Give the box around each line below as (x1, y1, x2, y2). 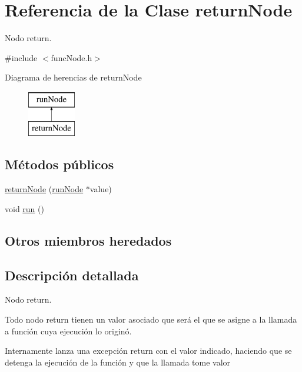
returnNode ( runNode (5, 183, 84, 195)
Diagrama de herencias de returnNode (5, 71, 142, 83)
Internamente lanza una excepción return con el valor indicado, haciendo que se (5, 344, 292, 357)
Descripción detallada (5, 266, 139, 284)
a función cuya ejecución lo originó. (5, 324, 132, 337)
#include (5, 51, 38, 63)
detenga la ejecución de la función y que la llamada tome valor (5, 356, 231, 368)
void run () (5, 202, 44, 215)
